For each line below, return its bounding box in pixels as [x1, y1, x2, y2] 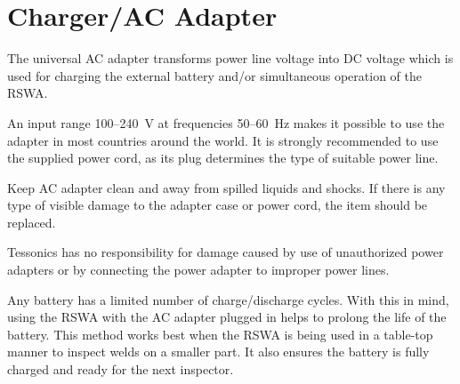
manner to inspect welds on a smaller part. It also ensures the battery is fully [7, 342, 430, 361]
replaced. [7, 212, 56, 231]
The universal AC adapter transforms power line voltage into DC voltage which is [7, 49, 454, 68]
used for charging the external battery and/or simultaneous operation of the [7, 66, 423, 84]
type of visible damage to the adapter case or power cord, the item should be [7, 196, 428, 214]
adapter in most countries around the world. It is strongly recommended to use [7, 131, 439, 149]
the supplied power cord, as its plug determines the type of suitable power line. [7, 148, 439, 167]
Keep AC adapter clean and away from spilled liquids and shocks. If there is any [7, 178, 446, 196]
